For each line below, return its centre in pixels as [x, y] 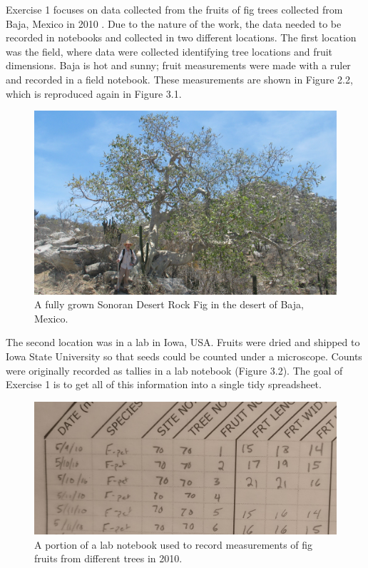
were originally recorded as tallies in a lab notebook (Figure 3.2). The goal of [174, 370]
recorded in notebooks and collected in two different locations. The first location [181, 37]
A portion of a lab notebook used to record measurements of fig [174, 544]
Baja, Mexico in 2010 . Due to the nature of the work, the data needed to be [174, 23]
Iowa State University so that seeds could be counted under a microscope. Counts [184, 356]
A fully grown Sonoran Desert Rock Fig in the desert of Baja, [169, 304]
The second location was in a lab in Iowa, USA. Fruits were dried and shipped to [183, 342]
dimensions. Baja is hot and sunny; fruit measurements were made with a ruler [178, 65]
